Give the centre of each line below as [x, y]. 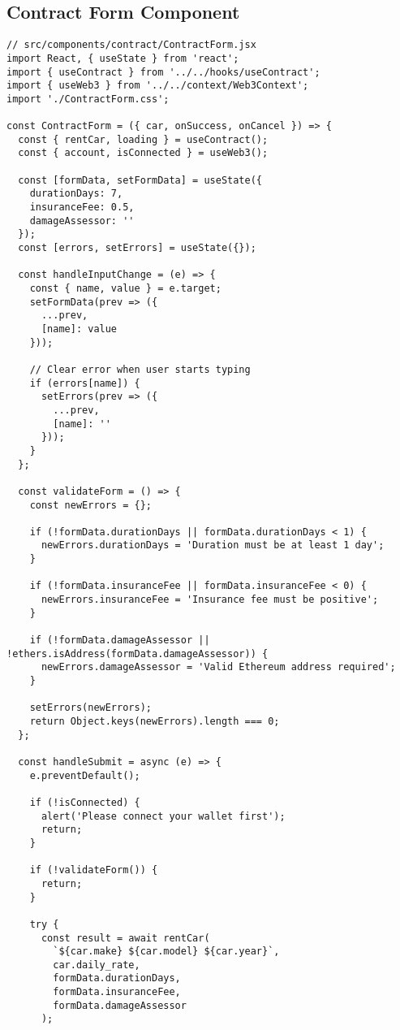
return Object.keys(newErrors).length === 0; [155, 722]
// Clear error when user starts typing [140, 369]
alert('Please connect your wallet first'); [163, 816]
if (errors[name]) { [85, 383]
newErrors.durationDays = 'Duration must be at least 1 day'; [213, 545]
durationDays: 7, [76, 194]
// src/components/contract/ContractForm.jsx [131, 45]
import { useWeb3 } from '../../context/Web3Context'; [158, 86]
